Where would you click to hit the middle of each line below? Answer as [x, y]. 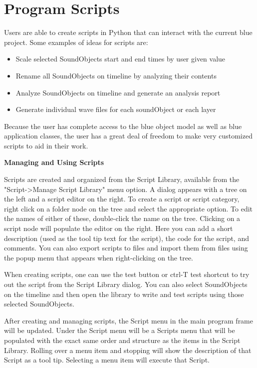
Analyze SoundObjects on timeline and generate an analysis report [118, 92]
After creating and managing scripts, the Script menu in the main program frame [128, 320]
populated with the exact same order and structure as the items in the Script [122, 340]
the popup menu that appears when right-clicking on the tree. [99, 257]
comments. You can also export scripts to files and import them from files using [126, 248]
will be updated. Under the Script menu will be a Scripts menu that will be [120, 330]
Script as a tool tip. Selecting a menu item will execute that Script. [107, 360]
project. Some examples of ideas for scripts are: [76, 42]
